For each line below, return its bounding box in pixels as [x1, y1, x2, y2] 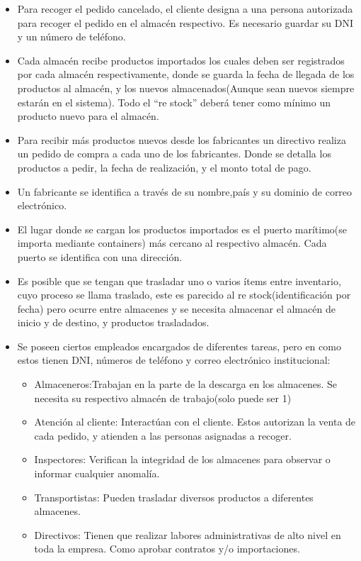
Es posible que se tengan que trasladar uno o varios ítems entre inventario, [17, 273, 341, 288]
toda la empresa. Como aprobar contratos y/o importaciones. [34, 541, 300, 556]
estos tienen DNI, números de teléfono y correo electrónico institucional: [17, 352, 331, 367]
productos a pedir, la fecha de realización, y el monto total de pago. [17, 160, 311, 174]
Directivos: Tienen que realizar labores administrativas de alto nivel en [34, 527, 341, 542]
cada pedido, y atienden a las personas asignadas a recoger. [34, 428, 292, 443]
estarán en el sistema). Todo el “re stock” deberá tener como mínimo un [17, 94, 331, 109]
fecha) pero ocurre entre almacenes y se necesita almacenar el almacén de [17, 301, 336, 316]
